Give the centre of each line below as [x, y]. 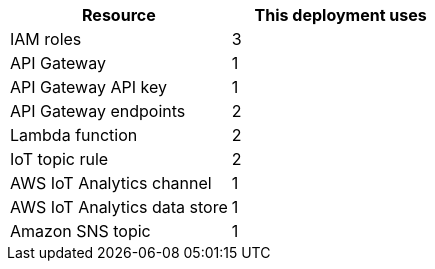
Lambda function [74, 135]
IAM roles [46, 39]
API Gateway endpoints [98, 111]
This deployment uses [340, 15]
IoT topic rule [59, 159]
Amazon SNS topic [80, 231]
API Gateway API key [88, 87]
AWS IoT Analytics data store [119, 207]
